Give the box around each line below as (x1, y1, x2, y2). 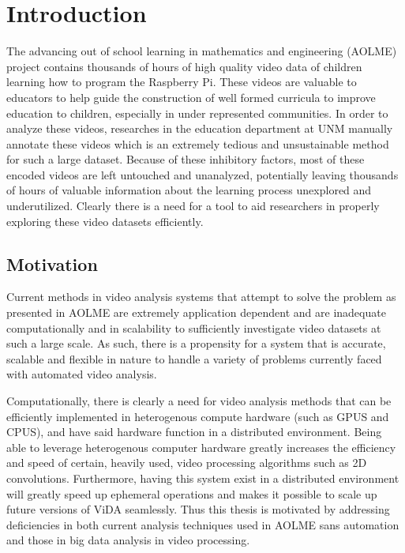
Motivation (6, 251, 98, 276)
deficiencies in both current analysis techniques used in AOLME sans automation (6, 516, 399, 532)
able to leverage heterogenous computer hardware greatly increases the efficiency (6, 438, 396, 455)
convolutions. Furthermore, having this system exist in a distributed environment (6, 469, 399, 486)
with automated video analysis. (6, 366, 157, 382)
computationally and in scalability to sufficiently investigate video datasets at (6, 319, 381, 336)
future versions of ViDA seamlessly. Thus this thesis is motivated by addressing (6, 501, 390, 517)
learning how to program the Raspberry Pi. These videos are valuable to (6, 73, 357, 90)
